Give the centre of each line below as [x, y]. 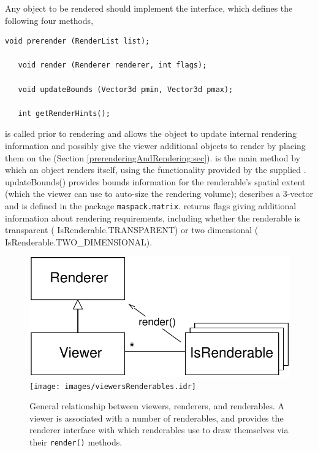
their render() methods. [76, 442]
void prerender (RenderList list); [78, 41]
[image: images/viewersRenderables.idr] [113, 386]
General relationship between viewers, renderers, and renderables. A [157, 406]
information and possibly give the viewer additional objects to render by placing [155, 145]
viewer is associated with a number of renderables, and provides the [157, 418]
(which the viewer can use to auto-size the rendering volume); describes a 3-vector [159, 194]
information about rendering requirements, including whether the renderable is [153, 218]
